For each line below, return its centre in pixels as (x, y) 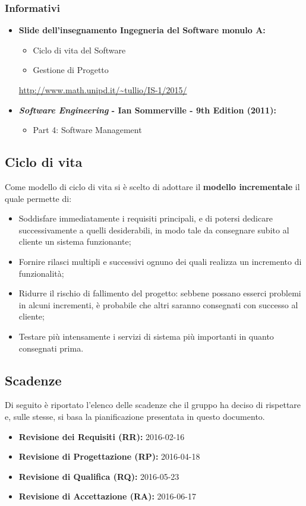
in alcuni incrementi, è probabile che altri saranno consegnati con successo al (158, 304)
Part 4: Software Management (87, 130)
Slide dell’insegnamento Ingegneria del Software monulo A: (142, 30)
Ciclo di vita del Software (79, 50)
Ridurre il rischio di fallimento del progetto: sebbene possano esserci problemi (160, 293)
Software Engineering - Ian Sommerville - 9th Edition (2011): (147, 110)
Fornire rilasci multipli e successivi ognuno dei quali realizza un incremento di (160, 261)
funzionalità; (41, 273)
